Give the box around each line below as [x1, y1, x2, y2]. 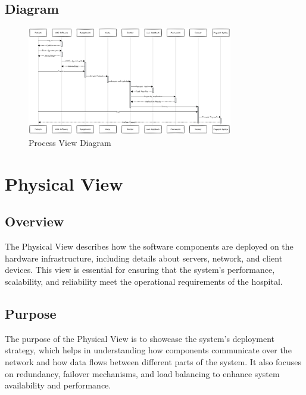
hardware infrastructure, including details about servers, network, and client [5, 251, 283, 264]
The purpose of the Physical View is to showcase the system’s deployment [5, 332, 275, 344]
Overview [5, 212, 64, 231]
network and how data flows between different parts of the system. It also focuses [5, 355, 301, 368]
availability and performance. [5, 379, 111, 391]
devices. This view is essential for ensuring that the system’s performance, [5, 263, 275, 276]
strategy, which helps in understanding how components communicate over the [5, 344, 292, 356]
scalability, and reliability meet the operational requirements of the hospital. [5, 275, 283, 287]
